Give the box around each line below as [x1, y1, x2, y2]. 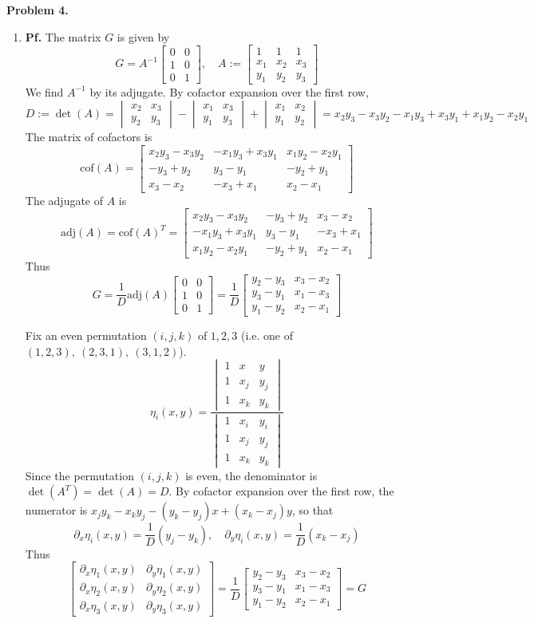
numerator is [25, 502, 88, 519]
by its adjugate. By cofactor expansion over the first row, [89, 83, 369, 100]
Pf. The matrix [25, 28, 101, 45]
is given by [117, 28, 170, 45]
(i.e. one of [240, 327, 293, 344]
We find [25, 83, 64, 100]
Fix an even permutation [25, 327, 147, 344]
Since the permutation [25, 467, 134, 483]
